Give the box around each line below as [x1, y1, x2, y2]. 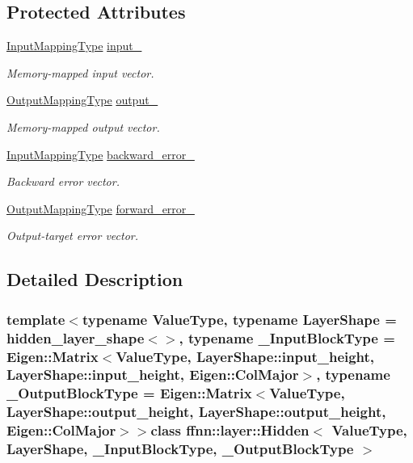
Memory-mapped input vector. [6, 64, 154, 81]
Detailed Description [6, 267, 183, 292]
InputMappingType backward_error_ [6, 145, 195, 162]
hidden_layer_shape [6, 327, 145, 347]
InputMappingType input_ [6, 37, 142, 54]
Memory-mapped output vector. [6, 118, 160, 135]
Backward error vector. [6, 173, 120, 190]
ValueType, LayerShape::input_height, [116, 346, 375, 366]
